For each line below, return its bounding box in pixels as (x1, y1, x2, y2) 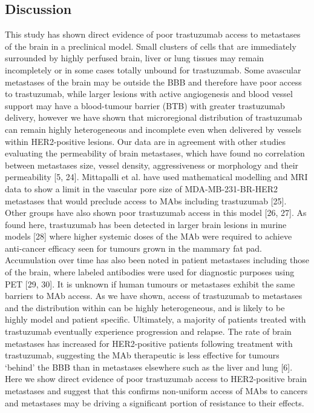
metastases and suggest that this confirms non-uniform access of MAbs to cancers (5, 384, 308, 397)
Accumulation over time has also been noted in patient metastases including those (5, 254, 309, 266)
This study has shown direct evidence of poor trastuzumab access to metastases (5, 28, 301, 41)
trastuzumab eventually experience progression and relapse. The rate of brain (5, 325, 292, 338)
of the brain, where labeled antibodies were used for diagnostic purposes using (5, 266, 295, 278)
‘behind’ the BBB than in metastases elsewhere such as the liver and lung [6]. (5, 360, 293, 373)
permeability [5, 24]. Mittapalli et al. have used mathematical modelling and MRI (5, 170, 308, 183)
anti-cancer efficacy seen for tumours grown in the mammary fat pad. (5, 241, 262, 254)
